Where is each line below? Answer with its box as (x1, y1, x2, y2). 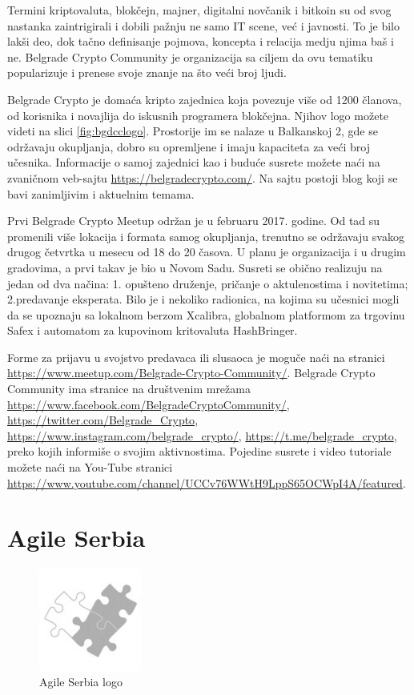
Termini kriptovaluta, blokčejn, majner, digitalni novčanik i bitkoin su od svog (7, 2, 392, 18)
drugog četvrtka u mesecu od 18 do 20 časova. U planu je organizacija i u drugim (7, 243, 406, 260)
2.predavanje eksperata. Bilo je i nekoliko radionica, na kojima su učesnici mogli (7, 291, 400, 307)
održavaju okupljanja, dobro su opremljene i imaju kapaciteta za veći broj (7, 138, 370, 155)
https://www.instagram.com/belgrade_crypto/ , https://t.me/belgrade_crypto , (7, 427, 397, 444)
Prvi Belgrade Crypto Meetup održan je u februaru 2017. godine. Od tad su (7, 212, 380, 229)
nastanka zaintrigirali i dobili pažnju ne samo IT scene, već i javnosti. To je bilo (7, 17, 400, 34)
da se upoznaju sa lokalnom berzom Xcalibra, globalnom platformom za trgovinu (7, 306, 405, 323)
